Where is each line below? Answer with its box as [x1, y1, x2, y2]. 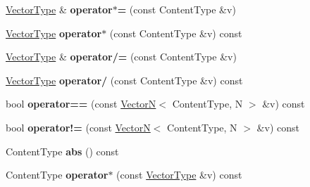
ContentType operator [6, 167, 108, 182]
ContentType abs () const [6, 143, 119, 158]
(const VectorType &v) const [116, 167, 242, 182]
